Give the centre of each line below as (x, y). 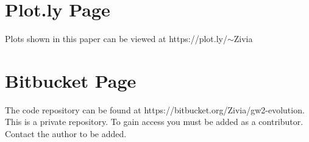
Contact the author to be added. (66, 134)
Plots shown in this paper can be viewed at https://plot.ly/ (116, 39)
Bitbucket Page (71, 80)
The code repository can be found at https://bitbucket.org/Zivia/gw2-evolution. (155, 109)
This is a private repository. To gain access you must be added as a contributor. (154, 122)
